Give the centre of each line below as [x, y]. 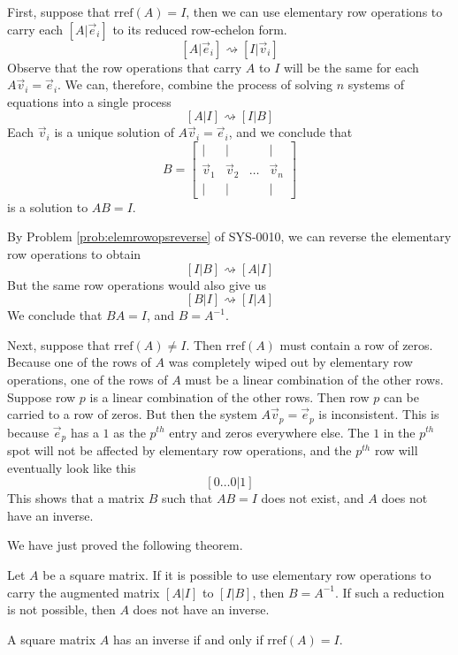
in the [399, 432]
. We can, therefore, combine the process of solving [195, 84]
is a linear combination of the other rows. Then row [229, 396]
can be [401, 396]
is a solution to [48, 206]
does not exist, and [313, 498]
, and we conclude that [290, 132]
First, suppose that [59, 11]
